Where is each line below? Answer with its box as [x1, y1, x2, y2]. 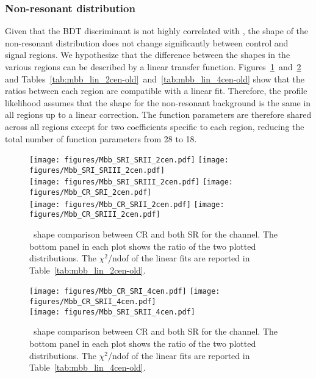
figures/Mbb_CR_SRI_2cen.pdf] [29, 188, 152, 197]
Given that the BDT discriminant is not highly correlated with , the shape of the [5, 24, 309, 37]
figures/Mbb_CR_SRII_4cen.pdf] [29, 297, 156, 307]
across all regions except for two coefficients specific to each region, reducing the [5, 120, 304, 133]
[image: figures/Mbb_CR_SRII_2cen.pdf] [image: [29, 200, 224, 209]
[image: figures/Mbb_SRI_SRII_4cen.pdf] [29, 307, 196, 316]
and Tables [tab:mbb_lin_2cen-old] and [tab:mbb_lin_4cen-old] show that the [5, 72, 305, 85]
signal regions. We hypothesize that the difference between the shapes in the [5, 48, 290, 61]
